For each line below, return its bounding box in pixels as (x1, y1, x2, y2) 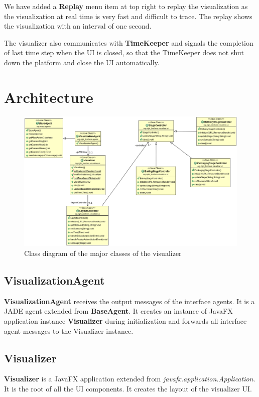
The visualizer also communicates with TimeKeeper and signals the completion (4, 37, 253, 48)
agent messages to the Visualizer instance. (4, 325, 134, 336)
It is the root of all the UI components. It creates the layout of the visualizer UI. (4, 383, 252, 394)
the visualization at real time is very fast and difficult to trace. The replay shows (4, 11, 252, 21)
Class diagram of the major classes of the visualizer (24, 248, 182, 258)
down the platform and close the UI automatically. (4, 57, 160, 67)
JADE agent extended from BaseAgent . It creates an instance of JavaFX (4, 306, 233, 316)
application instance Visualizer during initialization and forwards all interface (4, 316, 247, 326)
